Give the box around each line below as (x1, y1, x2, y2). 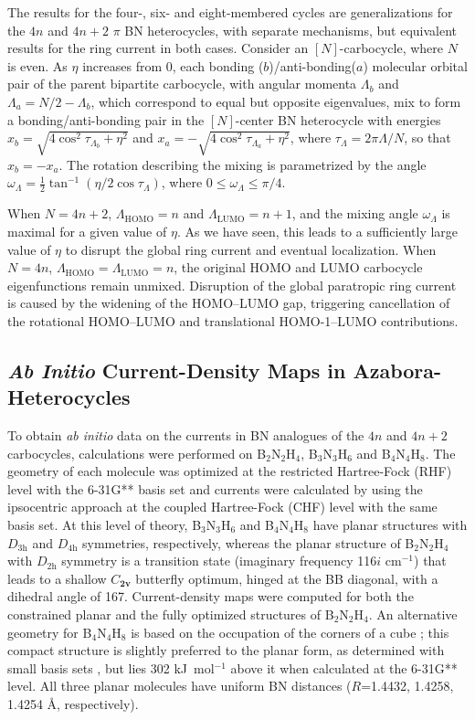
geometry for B (7, 622, 92, 641)
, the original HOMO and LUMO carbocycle (174, 258, 423, 277)
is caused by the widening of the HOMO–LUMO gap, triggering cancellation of (7, 293, 450, 312)
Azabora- (353, 355, 442, 384)
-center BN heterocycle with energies (235, 110, 441, 129)
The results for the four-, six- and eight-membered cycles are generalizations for (7, 3, 453, 21)
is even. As (7, 56, 68, 75)
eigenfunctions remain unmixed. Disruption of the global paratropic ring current (7, 275, 457, 294)
